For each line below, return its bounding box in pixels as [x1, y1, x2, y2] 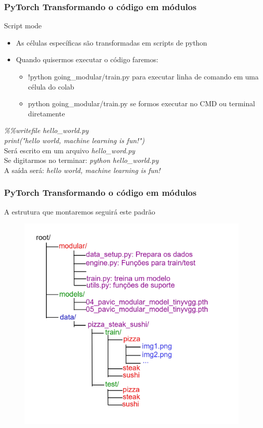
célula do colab [28, 81, 74, 92]
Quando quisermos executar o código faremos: [16, 54, 158, 65]
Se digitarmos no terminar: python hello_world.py [4, 155, 159, 165]
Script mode [4, 20, 42, 31]
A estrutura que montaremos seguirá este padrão [4, 206, 155, 217]
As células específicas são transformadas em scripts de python [16, 37, 207, 48]
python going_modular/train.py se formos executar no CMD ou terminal [28, 98, 255, 109]
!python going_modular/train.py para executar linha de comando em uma [28, 71, 259, 81]
